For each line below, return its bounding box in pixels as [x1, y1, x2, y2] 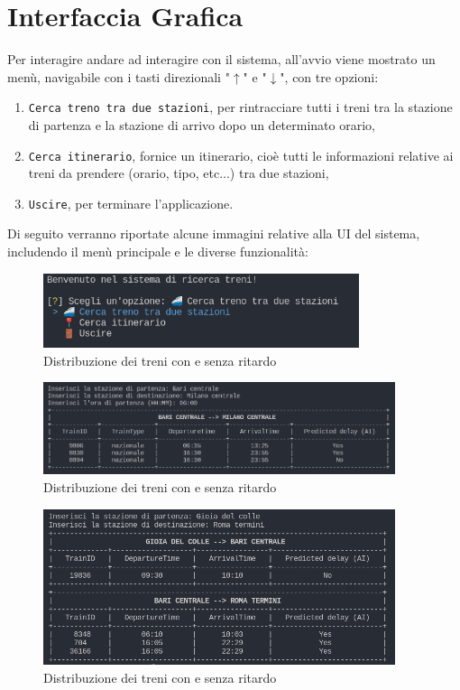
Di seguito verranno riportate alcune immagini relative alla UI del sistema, [7, 224, 420, 243]
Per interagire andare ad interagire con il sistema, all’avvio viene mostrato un [7, 50, 436, 69]
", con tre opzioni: [280, 67, 379, 86]
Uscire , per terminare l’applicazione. [28, 193, 234, 212]
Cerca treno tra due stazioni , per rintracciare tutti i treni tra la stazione [28, 98, 453, 117]
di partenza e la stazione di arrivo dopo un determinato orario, [28, 115, 375, 134]
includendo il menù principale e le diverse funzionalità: [7, 242, 308, 261]
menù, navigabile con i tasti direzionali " [7, 67, 230, 86]
